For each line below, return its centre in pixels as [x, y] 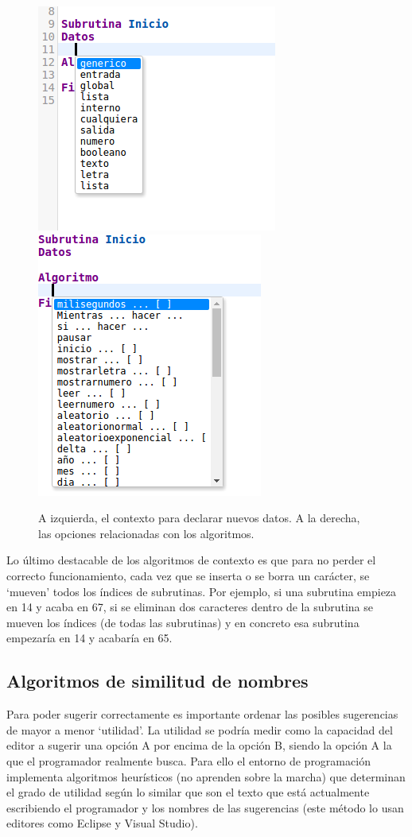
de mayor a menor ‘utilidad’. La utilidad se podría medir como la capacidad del [200, 729]
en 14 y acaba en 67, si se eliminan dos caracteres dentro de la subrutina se [190, 607]
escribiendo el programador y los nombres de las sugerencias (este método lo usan [205, 807]
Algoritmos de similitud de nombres [157, 681]
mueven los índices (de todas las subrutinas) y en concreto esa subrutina [183, 622]
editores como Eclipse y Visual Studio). [102, 823]
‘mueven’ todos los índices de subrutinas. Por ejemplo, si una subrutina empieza [202, 591]
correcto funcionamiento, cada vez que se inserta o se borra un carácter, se [188, 575]
